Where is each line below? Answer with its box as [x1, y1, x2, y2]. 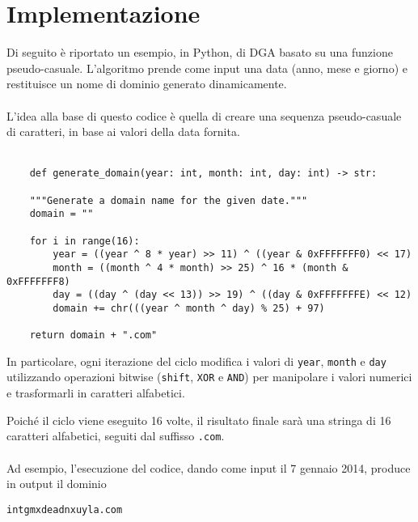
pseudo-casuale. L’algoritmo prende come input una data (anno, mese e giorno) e [6, 59, 407, 76]
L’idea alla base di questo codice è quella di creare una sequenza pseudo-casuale [6, 107, 402, 124]
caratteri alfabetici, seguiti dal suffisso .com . [6, 427, 225, 444]
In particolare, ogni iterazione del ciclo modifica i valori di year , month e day [6, 352, 386, 369]
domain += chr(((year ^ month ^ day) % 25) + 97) [53, 302, 325, 314]
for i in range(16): [29, 235, 140, 247]
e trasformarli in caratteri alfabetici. [6, 384, 185, 401]
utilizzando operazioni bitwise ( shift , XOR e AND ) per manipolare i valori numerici [6, 368, 412, 385]
